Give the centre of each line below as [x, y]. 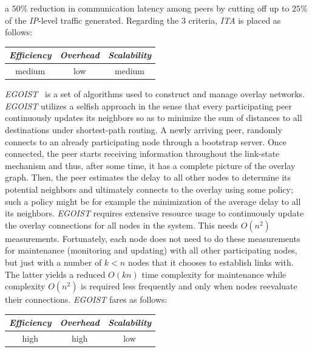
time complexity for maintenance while [214, 274]
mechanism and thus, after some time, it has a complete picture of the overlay [150, 165]
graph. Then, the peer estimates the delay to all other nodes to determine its [148, 177]
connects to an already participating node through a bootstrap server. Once [146, 141]
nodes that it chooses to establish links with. [211, 262]
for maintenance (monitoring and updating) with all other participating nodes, [151, 250]
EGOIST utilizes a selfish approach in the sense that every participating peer [148, 105]
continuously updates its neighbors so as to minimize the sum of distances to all [154, 118]
